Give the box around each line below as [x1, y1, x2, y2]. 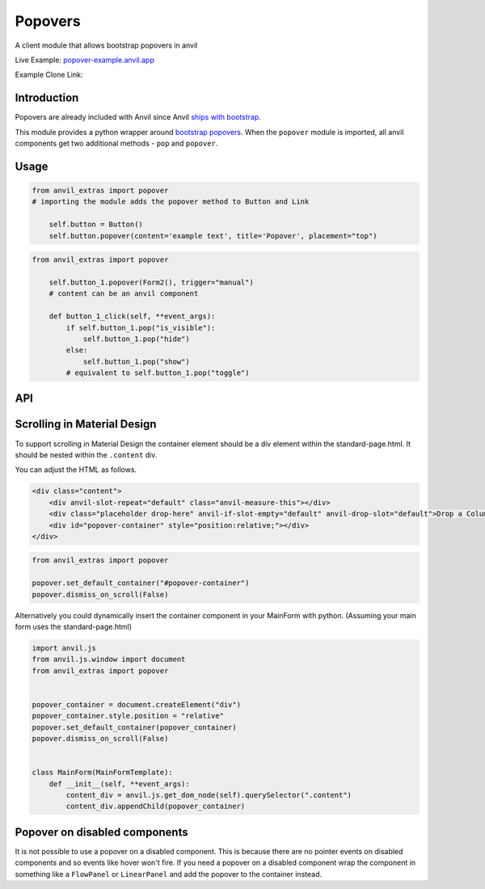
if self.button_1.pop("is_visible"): [65, 323, 216, 332]
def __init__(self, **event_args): [48, 779, 190, 788]
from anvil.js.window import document [32, 655, 186, 664]
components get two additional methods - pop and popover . [15, 138, 218, 149]
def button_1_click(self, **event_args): [48, 312, 216, 321]
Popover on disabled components [15, 825, 189, 839]
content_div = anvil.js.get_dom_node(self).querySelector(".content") [65, 790, 352, 800]
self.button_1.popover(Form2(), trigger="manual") [48, 277, 254, 287]
